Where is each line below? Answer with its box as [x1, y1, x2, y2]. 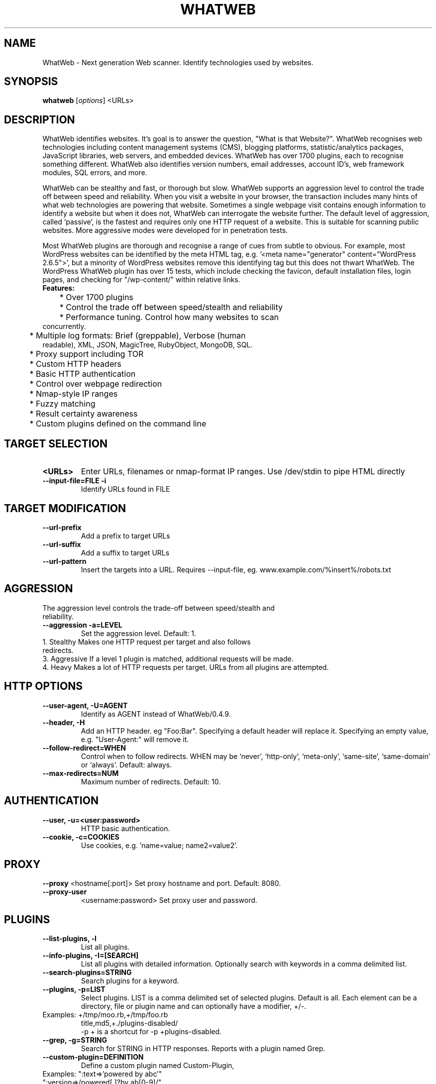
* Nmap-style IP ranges [29, 389, 118, 399]
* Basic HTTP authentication [29, 369, 136, 379]
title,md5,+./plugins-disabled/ [81, 1019, 178, 1028]
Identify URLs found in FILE [81, 485, 170, 494]
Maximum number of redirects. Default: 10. [81, 777, 221, 786]
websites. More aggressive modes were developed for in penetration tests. [42, 226, 288, 235]
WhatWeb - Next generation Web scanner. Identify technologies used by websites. [42, 58, 314, 67]
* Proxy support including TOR [29, 349, 144, 359]
